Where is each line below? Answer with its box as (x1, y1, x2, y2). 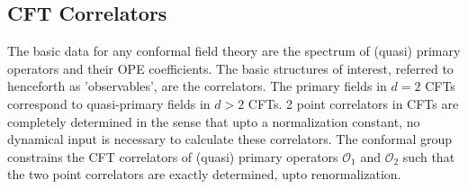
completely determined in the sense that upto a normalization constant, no (7, 112, 420, 130)
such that (402, 147, 455, 166)
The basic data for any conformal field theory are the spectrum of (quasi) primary (7, 41, 461, 60)
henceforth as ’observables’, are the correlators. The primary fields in (7, 76, 387, 95)
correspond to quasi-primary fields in (7, 94, 211, 112)
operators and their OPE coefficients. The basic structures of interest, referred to (7, 58, 454, 77)
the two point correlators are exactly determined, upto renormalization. (7, 165, 401, 184)
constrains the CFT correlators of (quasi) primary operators (7, 147, 338, 166)
